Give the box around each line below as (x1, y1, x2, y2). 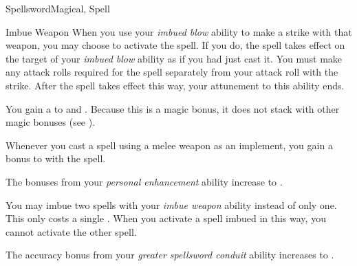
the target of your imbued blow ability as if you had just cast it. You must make (6, 51, 343, 65)
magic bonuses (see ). (6, 115, 96, 129)
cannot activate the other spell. (6, 224, 137, 239)
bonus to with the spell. (6, 151, 106, 166)
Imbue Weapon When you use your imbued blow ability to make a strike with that (6, 24, 352, 38)
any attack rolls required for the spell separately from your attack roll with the (6, 65, 338, 79)
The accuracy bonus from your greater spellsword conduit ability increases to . (6, 247, 334, 262)
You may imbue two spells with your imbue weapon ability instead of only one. (6, 197, 337, 212)
